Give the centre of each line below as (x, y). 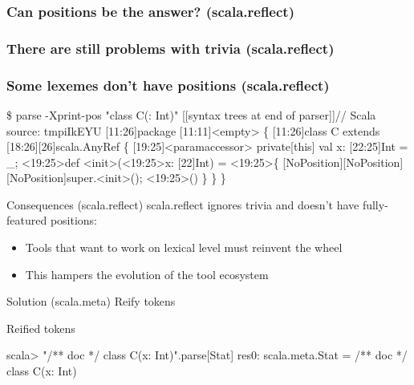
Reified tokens (41, 328)
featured (27, 220)
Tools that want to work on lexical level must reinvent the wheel (184, 247)
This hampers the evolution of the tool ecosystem (147, 274)
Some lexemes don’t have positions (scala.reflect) (168, 85)
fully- (375, 204)
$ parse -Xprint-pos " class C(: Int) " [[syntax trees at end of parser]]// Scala (191, 114)
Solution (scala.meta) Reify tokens (91, 301)
